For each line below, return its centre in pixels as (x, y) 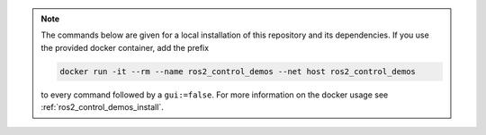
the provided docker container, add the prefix (125, 47)
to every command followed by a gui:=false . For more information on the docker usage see (215, 95)
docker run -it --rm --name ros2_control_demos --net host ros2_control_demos (238, 71)
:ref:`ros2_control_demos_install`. (102, 107)
